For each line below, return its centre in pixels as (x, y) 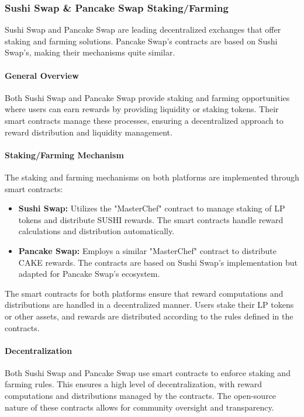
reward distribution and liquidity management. (89, 132)
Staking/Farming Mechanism (64, 154)
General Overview (42, 75)
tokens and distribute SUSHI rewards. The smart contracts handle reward (151, 219)
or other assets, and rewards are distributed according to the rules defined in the (149, 316)
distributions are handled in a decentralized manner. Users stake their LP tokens (149, 305)
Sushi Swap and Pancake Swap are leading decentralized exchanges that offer (143, 29)
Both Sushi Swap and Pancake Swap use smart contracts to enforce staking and (148, 372)
